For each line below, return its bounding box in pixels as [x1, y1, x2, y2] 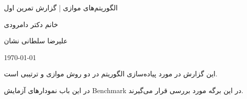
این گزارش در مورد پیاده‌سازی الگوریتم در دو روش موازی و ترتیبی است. [4, 68, 217, 79]
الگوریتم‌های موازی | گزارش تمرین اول [4, 2, 118, 12]
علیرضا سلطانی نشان [4, 35, 68, 46]
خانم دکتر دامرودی [4, 19, 58, 29]
